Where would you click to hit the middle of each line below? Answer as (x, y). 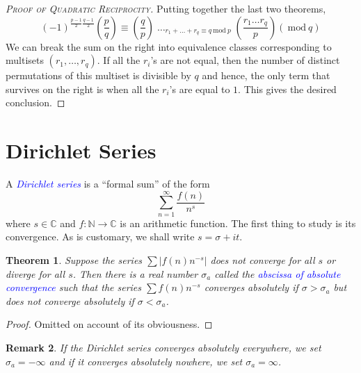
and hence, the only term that (266, 75)
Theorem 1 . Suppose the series (74, 260)
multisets (25, 60)
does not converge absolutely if (70, 300)
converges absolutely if (251, 287)
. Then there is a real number (135, 273)
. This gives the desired (287, 89)
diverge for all (35, 273)
